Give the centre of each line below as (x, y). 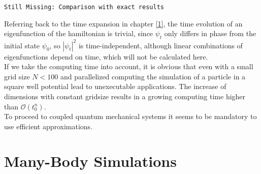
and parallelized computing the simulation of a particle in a (153, 76)
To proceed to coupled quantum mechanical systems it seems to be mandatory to (130, 116)
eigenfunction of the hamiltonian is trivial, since (79, 33)
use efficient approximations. (48, 126)
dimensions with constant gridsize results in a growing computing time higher (125, 96)
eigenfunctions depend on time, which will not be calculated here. (106, 56)
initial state (22, 45)
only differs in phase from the (210, 33)
